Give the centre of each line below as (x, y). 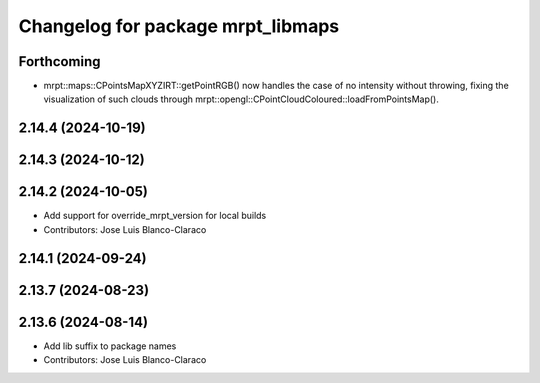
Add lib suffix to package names (110, 346)
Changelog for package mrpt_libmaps (179, 26)
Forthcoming (59, 61)
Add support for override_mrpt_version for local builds (155, 216)
